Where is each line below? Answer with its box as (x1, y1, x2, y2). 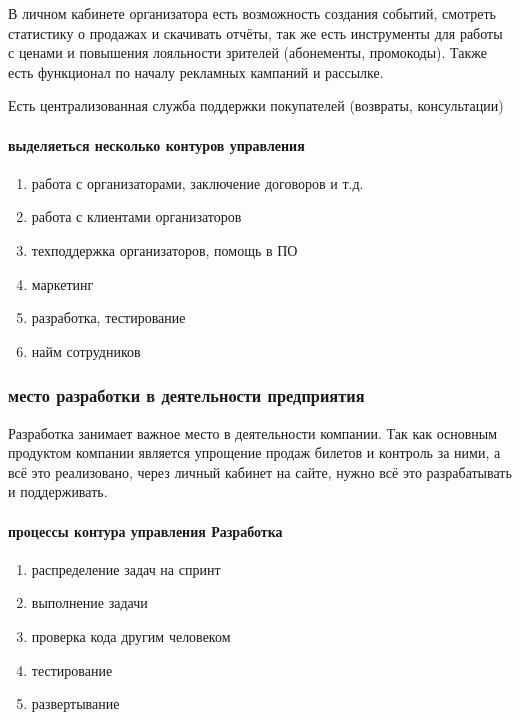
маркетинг (31, 273, 94, 294)
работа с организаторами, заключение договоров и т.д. (31, 172, 364, 193)
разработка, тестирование (31, 307, 186, 328)
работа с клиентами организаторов (31, 206, 242, 227)
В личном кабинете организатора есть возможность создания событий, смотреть (8, 3, 496, 23)
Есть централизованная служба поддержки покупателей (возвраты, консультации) (8, 95, 504, 116)
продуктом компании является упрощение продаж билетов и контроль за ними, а (8, 442, 501, 463)
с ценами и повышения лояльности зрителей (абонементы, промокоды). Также (8, 42, 487, 63)
